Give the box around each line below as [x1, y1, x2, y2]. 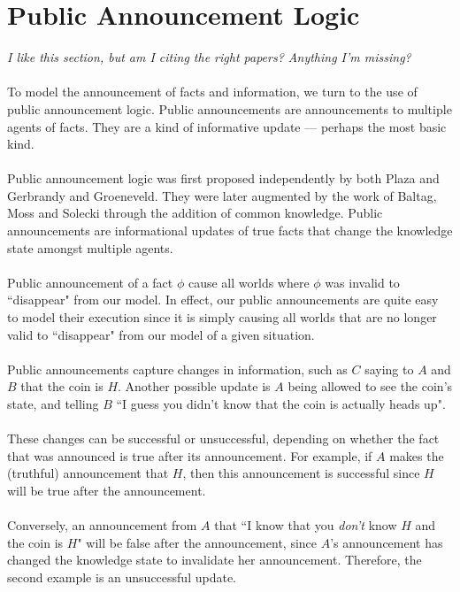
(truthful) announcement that [7, 464, 169, 482]
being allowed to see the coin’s [287, 377, 453, 396]
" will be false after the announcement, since [77, 533, 318, 551]
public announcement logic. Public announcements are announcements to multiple [7, 99, 452, 118]
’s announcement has [330, 533, 443, 551]
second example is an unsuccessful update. [7, 567, 236, 586]
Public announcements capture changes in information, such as [7, 359, 348, 378]
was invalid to [325, 273, 400, 291]
